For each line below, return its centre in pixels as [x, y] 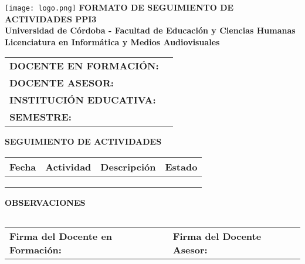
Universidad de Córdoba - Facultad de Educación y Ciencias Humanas [150, 30]
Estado [181, 167]
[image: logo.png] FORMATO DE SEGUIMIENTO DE [119, 7]
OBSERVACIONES [45, 203]
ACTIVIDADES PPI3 [51, 19]
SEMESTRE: [40, 117]
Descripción [128, 167]
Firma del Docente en [61, 236]
